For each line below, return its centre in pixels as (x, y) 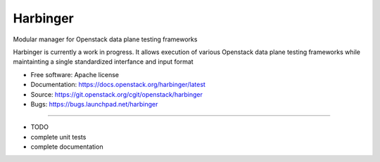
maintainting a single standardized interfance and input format (103, 62)
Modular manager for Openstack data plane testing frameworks (105, 39)
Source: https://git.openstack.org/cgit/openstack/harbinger (117, 94)
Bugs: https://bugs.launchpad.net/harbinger (94, 104)
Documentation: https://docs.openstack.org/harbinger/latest (118, 85)
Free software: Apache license (75, 74)
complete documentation (67, 147)
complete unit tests (58, 137)
